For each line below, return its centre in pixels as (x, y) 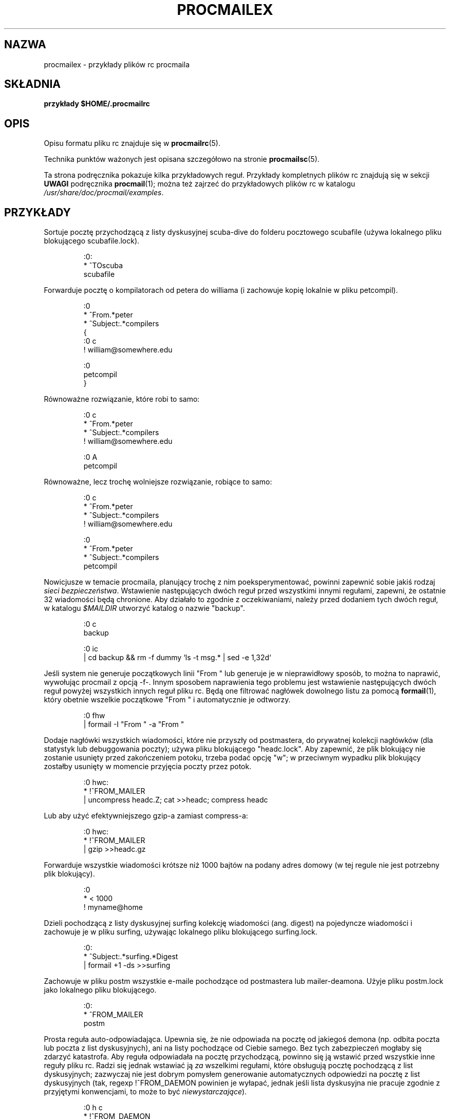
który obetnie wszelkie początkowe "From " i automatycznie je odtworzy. (167, 700)
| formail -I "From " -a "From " (134, 724)
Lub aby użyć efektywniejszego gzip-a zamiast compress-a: (146, 816)
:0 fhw (94, 716)
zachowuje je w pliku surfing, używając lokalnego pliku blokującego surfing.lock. (181, 932)
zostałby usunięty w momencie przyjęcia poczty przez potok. (148, 767)
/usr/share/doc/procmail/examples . (104, 193)
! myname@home (113, 907)
